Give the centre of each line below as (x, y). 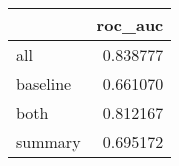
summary (48, 141)
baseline (44, 83)
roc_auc (130, 24)
